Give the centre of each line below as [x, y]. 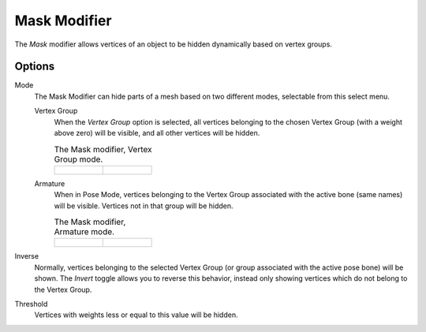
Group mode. [78, 159]
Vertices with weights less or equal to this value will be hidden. [136, 315]
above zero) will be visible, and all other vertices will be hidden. [157, 133]
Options [35, 67]
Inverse [27, 256]
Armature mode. [84, 232]
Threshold [31, 304]
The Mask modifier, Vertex [103, 149]
